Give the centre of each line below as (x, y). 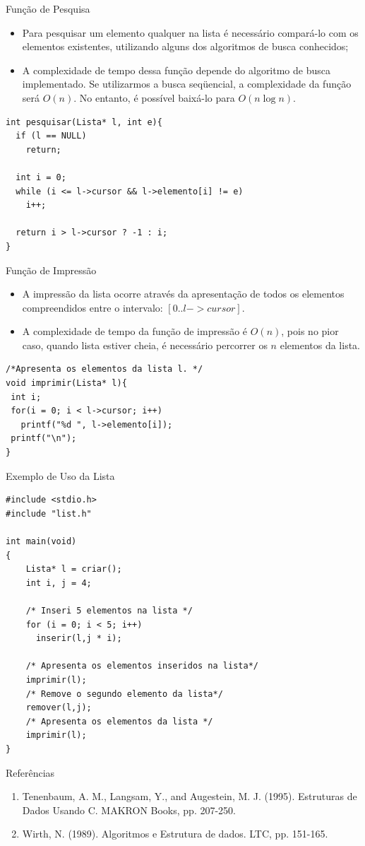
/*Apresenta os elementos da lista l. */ (104, 369)
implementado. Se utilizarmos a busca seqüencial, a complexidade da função (187, 84)
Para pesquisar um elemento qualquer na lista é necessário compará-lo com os (190, 32)
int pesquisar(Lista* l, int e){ (84, 122)
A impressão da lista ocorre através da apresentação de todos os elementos (183, 294)
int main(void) (41, 541)
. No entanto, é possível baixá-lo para (154, 97)
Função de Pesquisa (48, 8)
